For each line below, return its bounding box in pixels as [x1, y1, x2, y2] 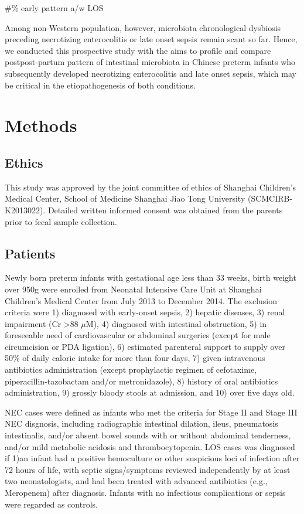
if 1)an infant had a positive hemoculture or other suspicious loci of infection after [5, 452, 300, 464]
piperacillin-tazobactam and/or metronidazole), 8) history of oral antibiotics [5, 375, 278, 387]
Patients [5, 244, 56, 262]
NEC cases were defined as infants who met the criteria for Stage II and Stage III [5, 406, 298, 418]
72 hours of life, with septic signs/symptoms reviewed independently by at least [5, 463, 291, 475]
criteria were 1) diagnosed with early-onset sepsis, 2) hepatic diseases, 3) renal [5, 306, 285, 318]
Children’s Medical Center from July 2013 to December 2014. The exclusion [5, 294, 278, 307]
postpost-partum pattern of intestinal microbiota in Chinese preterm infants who [5, 56, 296, 68]
